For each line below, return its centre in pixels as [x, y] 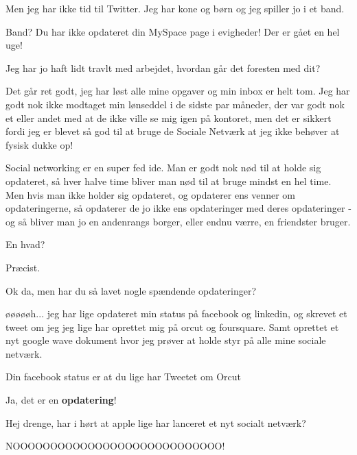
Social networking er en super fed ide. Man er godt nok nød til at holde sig [163, 168]
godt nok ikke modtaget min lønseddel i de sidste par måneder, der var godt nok [175, 104]
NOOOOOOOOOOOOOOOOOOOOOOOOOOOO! [115, 446]
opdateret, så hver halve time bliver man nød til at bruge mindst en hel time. [169, 181]
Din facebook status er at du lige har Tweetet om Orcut [124, 377]
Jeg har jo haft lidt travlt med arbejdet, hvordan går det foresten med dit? [163, 67]
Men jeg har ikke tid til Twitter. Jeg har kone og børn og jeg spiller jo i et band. [175, 8]
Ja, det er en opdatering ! [61, 400]
